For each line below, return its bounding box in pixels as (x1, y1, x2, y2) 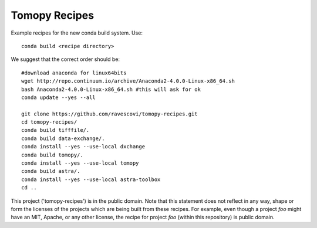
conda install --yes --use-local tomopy (21, 160, 139, 166)
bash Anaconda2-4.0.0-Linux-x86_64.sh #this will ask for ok (21, 86, 201, 93)
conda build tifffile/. (21, 127, 90, 134)
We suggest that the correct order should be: (11, 56, 120, 63)
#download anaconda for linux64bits (21, 69, 127, 76)
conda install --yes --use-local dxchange (21, 144, 146, 150)
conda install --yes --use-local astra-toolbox (21, 176, 161, 183)
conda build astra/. (21, 168, 80, 175)
